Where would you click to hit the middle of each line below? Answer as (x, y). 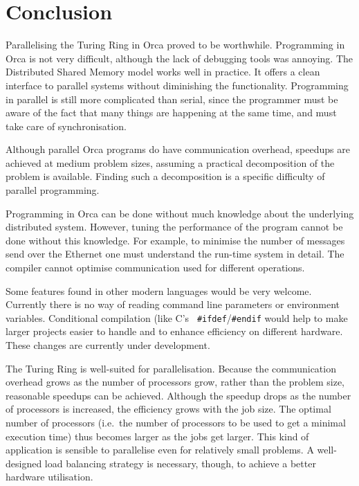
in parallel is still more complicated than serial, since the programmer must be (172, 99)
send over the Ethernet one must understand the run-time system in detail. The (175, 254)
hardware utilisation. (49, 477)
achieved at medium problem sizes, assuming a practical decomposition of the (170, 162)
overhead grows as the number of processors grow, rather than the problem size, (175, 382)
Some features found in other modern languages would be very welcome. (159, 290)
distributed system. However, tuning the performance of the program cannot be (174, 227)
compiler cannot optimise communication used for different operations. (155, 268)
